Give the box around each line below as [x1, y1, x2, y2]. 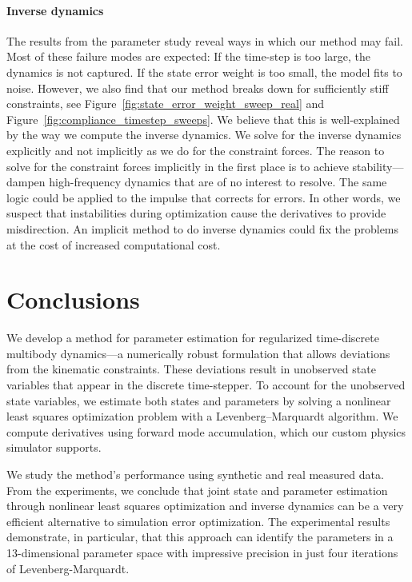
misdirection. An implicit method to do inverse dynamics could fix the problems [6, 220, 399, 237]
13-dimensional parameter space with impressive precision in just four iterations [6, 544, 398, 560]
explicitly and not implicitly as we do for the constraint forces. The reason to [6, 142, 385, 158]
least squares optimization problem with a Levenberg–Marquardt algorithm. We [6, 408, 398, 425]
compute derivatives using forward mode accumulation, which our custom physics [6, 423, 406, 440]
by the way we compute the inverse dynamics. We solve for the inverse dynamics [6, 126, 402, 143]
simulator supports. [6, 439, 102, 456]
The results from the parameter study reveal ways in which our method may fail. [6, 32, 403, 49]
